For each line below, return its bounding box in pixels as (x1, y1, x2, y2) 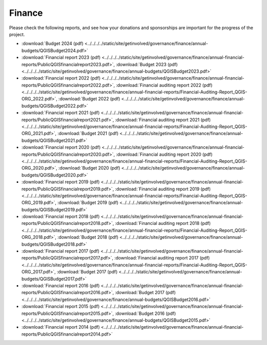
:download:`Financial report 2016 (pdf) (21, 283, 100, 289)
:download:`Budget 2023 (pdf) (116, 61, 178, 67)
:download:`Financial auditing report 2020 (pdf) (116, 151, 213, 157)
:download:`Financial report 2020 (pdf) (21, 144, 101, 150)
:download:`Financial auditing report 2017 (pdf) (114, 255, 210, 261)
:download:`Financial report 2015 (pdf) (21, 303, 100, 309)
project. (9, 31, 25, 37)
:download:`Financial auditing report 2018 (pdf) (115, 220, 211, 226)
